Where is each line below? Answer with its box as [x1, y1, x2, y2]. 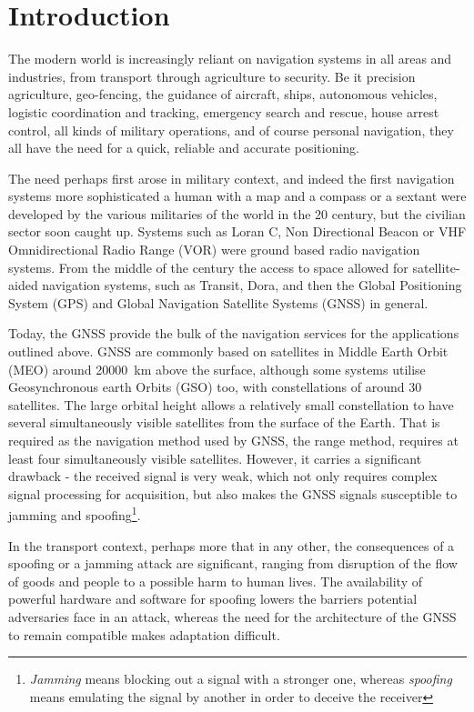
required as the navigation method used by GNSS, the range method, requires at [8, 431, 459, 449]
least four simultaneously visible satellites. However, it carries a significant [8, 448, 422, 467]
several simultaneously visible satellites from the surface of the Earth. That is [8, 413, 440, 432]
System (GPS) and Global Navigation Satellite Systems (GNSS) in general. [8, 293, 429, 312]
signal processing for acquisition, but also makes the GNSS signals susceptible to [8, 484, 458, 503]
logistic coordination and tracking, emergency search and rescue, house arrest [8, 102, 439, 121]
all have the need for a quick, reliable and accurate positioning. [8, 138, 359, 157]
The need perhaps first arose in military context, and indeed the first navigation [8, 168, 455, 187]
